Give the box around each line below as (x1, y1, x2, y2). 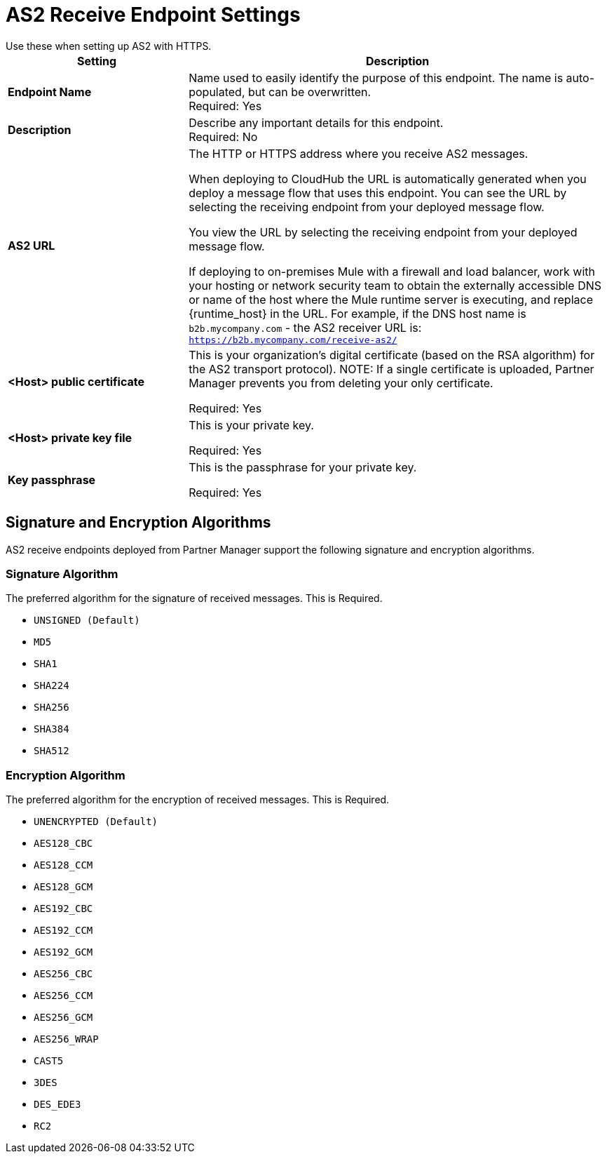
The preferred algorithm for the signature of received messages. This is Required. (6, 592, 383, 605)
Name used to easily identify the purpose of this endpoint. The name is (189, 70, 564, 85)
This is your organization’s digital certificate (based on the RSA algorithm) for (189, 347, 595, 362)
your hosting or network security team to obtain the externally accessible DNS (189, 278, 602, 293)
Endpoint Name (8, 84, 92, 99)
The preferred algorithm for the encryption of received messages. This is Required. (6, 793, 390, 806)
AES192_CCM (34, 925, 93, 937)
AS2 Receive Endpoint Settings (6, 3, 301, 27)
